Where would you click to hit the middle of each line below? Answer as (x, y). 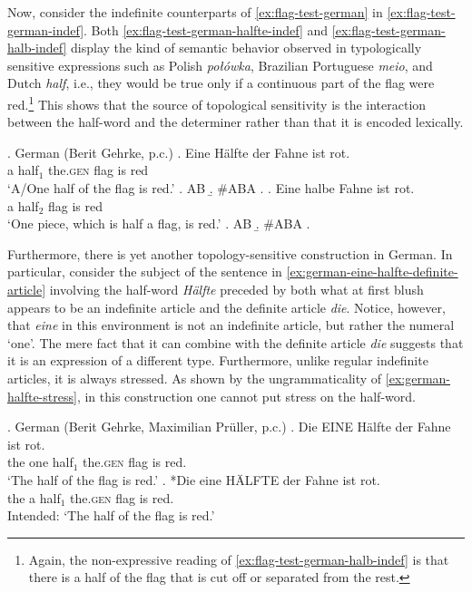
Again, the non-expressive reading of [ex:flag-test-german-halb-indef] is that (239, 559)
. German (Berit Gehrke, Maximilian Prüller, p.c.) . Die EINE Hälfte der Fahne (229, 427)
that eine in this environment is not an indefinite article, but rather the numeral (231, 325)
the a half (34, 497)
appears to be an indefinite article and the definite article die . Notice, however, (226, 307)
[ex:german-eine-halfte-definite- (372, 272)
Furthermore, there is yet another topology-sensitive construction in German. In (230, 253)
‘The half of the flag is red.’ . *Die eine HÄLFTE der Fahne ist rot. (194, 479)
